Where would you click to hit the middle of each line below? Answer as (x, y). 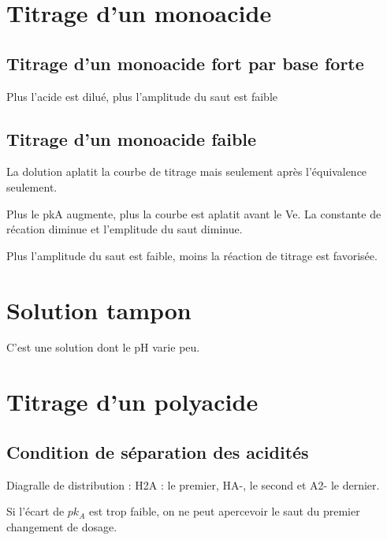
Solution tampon (99, 309)
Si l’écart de (35, 511)
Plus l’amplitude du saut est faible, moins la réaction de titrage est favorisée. (192, 255)
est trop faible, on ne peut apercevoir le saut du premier (224, 511)
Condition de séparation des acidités (158, 451)
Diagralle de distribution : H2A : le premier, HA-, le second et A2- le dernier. (193, 484)
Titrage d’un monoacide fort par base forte (185, 63)
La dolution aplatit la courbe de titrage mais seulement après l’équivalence (187, 171)
